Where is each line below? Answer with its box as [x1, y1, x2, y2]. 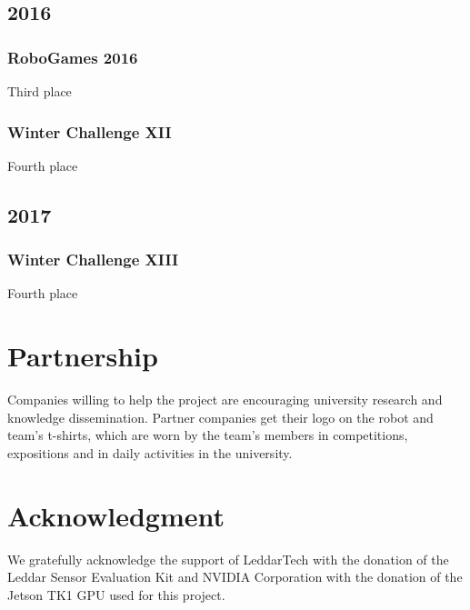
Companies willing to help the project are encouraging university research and [7, 390, 443, 409]
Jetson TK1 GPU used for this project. [7, 585, 225, 604]
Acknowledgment [7, 496, 225, 534]
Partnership [7, 337, 158, 375]
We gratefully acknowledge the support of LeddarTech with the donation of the [7, 549, 449, 568]
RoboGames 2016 [7, 45, 138, 68]
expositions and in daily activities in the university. [7, 443, 293, 462]
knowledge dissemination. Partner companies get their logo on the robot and [7, 407, 434, 426]
